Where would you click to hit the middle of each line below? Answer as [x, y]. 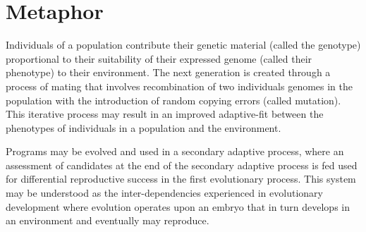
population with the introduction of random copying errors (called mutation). [173, 100]
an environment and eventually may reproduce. [108, 220]
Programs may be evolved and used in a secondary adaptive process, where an [175, 151]
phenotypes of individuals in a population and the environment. [144, 127]
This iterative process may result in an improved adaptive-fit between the [165, 114]
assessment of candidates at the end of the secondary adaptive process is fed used [182, 165]
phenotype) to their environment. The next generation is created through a [168, 72]
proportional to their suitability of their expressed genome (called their [159, 58]
